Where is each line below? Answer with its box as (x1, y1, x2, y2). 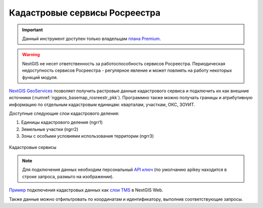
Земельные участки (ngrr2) (21, 126, 78, 132)
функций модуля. (22, 74, 58, 80)
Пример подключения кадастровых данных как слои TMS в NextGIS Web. (9, 187, 163, 193)
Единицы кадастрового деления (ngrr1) (21, 120, 103, 125)
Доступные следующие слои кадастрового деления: (9, 110, 119, 117)
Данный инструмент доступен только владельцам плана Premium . (22, 36, 161, 42)
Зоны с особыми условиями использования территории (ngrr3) (21, 133, 154, 139)
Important (22, 27, 43, 33)
